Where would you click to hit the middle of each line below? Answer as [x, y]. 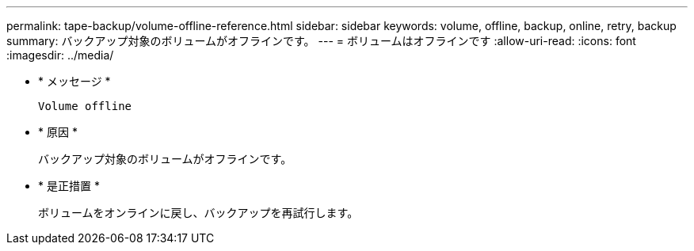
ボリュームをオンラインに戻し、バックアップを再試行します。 [198, 213]
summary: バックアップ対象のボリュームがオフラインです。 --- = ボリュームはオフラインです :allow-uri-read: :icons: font [321, 41]
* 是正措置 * [69, 186]
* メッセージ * [74, 81]
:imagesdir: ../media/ [60, 55]
